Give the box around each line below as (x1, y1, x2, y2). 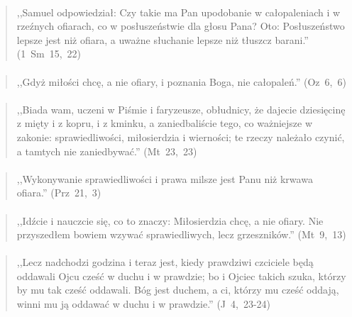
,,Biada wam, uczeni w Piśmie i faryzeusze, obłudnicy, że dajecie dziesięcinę (16, 101, 346, 116)
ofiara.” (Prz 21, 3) (16, 185, 101, 200)
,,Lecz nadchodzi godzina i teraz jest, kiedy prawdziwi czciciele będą (16, 255, 314, 269)
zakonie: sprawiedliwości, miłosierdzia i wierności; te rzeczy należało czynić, (16, 129, 345, 144)
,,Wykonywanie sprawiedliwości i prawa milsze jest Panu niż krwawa (16, 171, 313, 186)
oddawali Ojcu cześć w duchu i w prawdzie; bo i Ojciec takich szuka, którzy (16, 268, 346, 283)
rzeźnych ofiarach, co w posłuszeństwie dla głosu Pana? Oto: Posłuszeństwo (16, 18, 345, 33)
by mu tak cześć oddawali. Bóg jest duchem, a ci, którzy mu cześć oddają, (16, 282, 339, 297)
